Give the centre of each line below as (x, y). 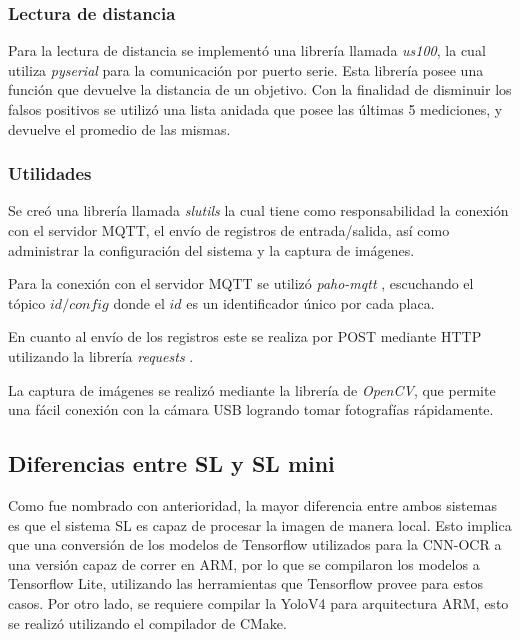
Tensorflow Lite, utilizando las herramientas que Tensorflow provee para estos (245, 583)
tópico (27, 302)
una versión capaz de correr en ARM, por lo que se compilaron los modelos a (244, 563)
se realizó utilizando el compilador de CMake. (147, 622)
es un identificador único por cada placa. (310, 302)
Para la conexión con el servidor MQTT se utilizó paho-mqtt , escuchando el (241, 283)
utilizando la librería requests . (101, 355)
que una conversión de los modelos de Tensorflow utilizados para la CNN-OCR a (255, 544)
